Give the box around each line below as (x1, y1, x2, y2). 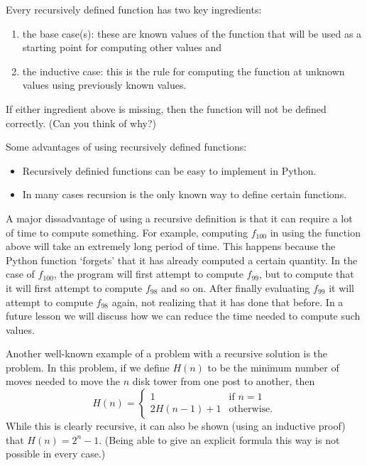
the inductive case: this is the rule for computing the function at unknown (22, 63, 345, 78)
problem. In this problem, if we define (6, 359, 170, 374)
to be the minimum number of (207, 359, 339, 374)
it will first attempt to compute (6, 280, 143, 295)
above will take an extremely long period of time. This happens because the (6, 239, 336, 254)
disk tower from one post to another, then (132, 374, 315, 389)
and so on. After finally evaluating (161, 280, 310, 295)
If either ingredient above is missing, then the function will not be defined (6, 101, 327, 116)
